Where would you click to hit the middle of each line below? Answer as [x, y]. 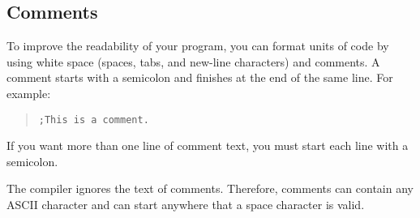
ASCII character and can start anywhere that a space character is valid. [186, 205]
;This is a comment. [94, 120]
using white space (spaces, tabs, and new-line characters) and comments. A [193, 61]
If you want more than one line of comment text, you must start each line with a [208, 145]
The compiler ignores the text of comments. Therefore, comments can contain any [210, 188]
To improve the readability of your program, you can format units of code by [198, 46]
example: [29, 93]
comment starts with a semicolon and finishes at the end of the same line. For [200, 77]
